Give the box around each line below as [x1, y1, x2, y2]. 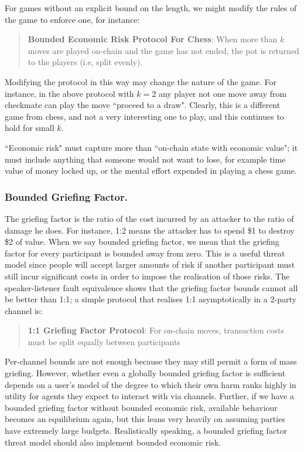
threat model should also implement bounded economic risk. [5, 436, 221, 448]
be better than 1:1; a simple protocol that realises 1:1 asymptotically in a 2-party [5, 293, 296, 305]
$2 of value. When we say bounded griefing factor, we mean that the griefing [5, 235, 279, 248]
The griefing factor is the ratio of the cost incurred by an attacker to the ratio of [5, 212, 294, 224]
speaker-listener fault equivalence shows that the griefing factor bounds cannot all [5, 281, 298, 294]
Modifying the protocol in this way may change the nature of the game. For [5, 75, 276, 87]
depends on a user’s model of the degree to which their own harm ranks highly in [5, 378, 296, 390]
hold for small [5, 122, 54, 134]
